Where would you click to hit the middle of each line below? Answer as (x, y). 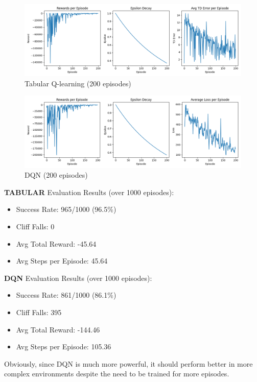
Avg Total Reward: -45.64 (56, 243)
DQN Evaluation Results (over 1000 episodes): (78, 278)
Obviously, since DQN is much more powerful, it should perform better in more (128, 363)
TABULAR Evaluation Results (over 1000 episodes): (89, 192)
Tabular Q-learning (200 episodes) (78, 83)
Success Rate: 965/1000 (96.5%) (66, 209)
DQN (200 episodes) (56, 175)
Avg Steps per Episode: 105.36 (64, 347)
